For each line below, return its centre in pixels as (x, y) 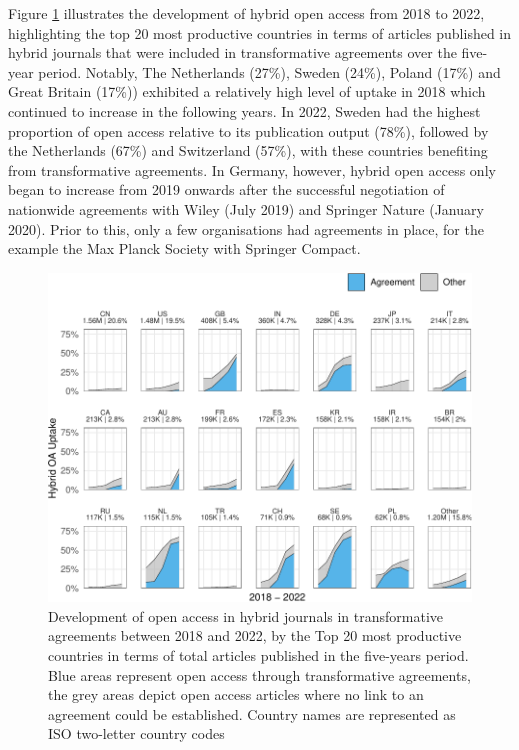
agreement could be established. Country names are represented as (252, 713)
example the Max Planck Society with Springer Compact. (184, 248)
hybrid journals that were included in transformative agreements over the (232, 52)
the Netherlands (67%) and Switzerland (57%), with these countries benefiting (248, 150)
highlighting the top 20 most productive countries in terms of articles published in (260, 32)
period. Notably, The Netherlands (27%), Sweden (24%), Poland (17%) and (269, 71)
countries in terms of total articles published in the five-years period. (258, 655)
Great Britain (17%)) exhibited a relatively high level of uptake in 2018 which (247, 91)
